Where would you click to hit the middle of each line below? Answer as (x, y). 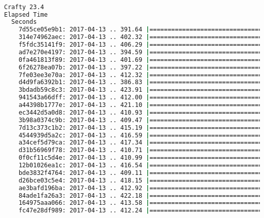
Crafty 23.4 (24, 7)
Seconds (24, 22)
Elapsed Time (26, 14)
